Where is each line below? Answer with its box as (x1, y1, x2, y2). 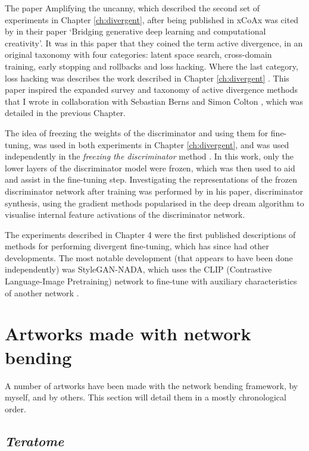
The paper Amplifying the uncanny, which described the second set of (5, 2, 260, 14)
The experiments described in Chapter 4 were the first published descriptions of (5, 228, 296, 240)
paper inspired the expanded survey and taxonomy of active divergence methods (5, 83, 298, 96)
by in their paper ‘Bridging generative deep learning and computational (5, 25, 266, 37)
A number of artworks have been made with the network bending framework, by (5, 379, 298, 392)
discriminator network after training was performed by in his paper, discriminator (5, 184, 303, 197)
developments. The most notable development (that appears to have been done (5, 251, 293, 264)
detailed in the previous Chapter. (5, 107, 126, 119)
